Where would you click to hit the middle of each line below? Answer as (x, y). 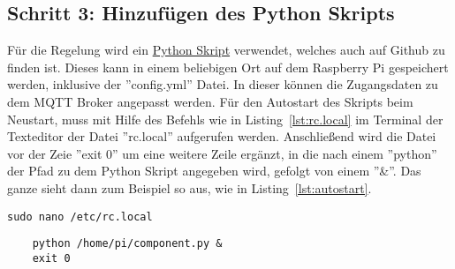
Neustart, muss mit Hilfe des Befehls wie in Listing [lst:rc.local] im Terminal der (225, 119)
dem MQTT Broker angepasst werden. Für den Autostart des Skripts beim (210, 101)
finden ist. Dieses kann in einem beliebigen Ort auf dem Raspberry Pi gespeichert (228, 67)
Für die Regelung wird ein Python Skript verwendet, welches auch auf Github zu (226, 50)
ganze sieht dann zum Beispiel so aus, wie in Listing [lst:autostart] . (190, 187)
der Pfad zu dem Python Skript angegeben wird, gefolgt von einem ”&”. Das (214, 171)
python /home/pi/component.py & (127, 244)
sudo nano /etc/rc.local (80, 217)
